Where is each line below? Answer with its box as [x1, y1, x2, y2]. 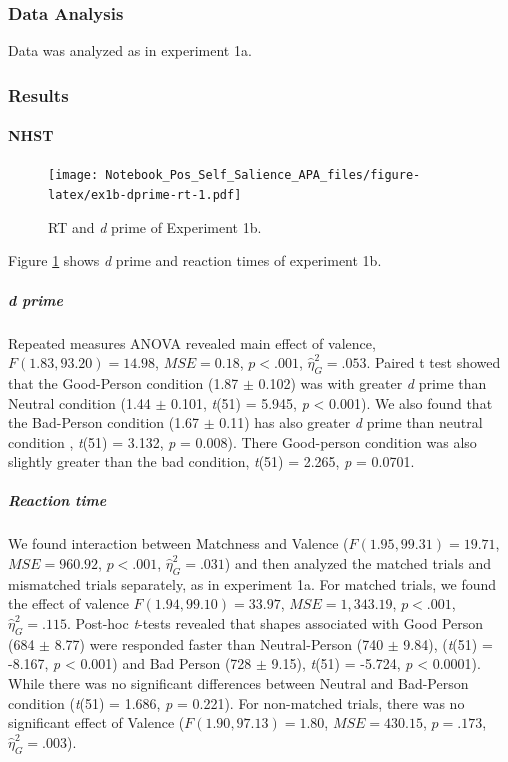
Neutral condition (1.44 [8, 392, 151, 413]
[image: [48, 168, 99, 183]
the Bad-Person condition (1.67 [8, 412, 200, 433]
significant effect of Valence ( [8, 712, 185, 733]
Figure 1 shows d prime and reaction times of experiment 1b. [8, 250, 382, 271]
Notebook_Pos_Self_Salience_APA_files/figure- [105, 168, 421, 183]
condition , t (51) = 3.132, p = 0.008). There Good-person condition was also [8, 431, 477, 452]
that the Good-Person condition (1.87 [8, 372, 239, 393]
